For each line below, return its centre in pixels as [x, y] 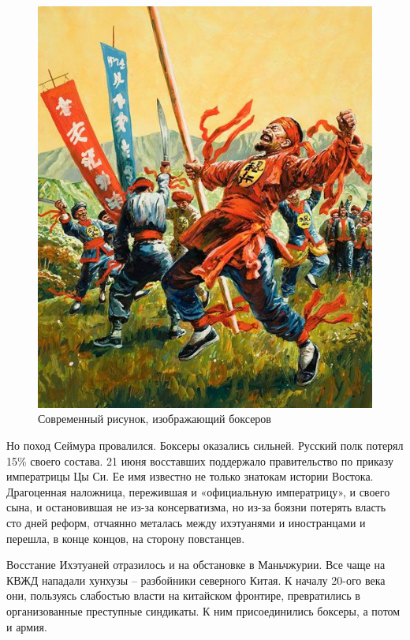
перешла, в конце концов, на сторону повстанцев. [126, 538]
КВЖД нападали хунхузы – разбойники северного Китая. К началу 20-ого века [196, 580]
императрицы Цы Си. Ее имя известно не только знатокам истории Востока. [190, 476]
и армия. [27, 626]
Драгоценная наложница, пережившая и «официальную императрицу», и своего [198, 491]
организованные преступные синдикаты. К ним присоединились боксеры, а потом [203, 610]
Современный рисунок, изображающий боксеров [155, 419]
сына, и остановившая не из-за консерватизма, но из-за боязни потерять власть [196, 507]
